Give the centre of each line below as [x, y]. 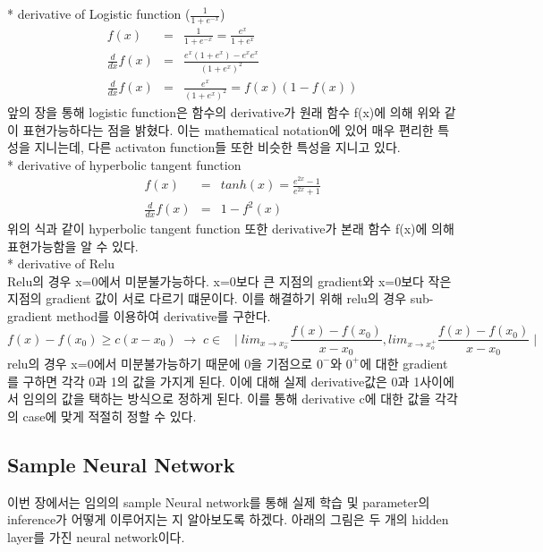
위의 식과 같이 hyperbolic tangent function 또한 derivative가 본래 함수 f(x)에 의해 [231, 228]
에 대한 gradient [404, 363]
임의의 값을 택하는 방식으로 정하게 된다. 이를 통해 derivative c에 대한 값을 [227, 399]
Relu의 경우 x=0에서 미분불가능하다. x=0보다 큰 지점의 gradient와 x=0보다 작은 [229, 280]
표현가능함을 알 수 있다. [73, 246]
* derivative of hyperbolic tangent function [124, 164]
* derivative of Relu [61, 263]
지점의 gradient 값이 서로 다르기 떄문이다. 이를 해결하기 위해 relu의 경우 [207, 298]
